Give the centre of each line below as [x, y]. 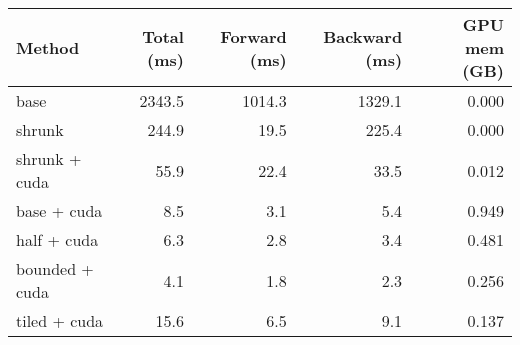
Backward [363, 36]
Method [48, 47]
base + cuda [59, 210]
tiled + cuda [60, 320]
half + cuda [57, 239]
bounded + [55, 268]
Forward [253, 36]
